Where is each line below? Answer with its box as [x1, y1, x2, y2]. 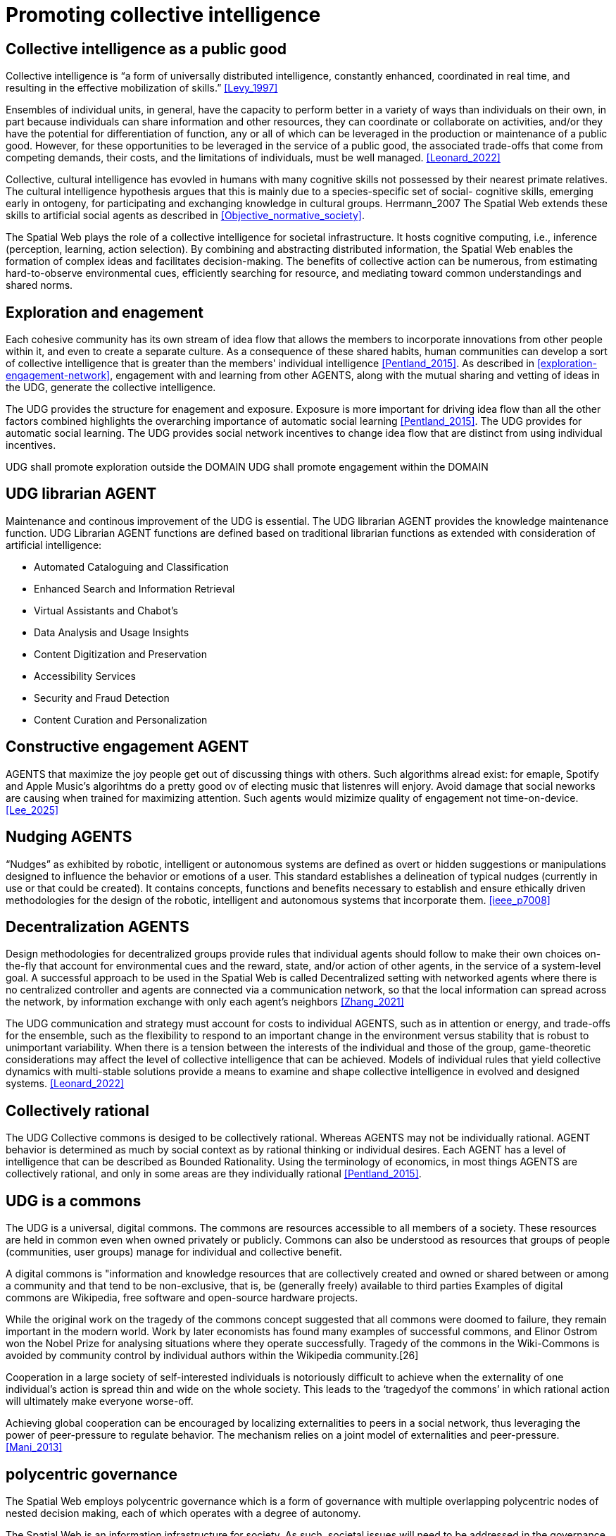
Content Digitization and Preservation [34, 648, 208, 660]
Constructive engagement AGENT [6, 738, 249, 756]
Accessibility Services [34, 669, 136, 682]
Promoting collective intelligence [6, 3, 321, 27]
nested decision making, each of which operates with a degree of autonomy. [6, 1506, 361, 1519]
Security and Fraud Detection [34, 691, 170, 704]
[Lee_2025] [6, 803, 59, 816]
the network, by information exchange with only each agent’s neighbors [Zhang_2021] [6, 996, 404, 1008]
